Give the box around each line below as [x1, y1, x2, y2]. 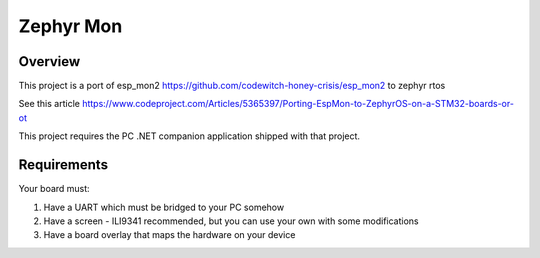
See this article [18, 98, 80, 110]
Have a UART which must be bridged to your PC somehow [43, 201, 285, 213]
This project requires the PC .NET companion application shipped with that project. [18, 130, 360, 142]
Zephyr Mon [18, 15, 123, 37]
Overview [18, 53, 81, 70]
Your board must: [18, 183, 90, 195]
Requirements [18, 156, 109, 174]
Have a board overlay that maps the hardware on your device [43, 229, 296, 241]
